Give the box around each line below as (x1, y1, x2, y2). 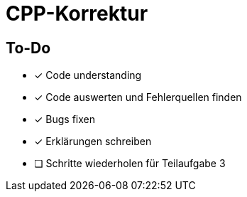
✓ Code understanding (34, 69, 142, 82)
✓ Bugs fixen (34, 113, 96, 126)
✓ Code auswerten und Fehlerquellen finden (34, 91, 242, 104)
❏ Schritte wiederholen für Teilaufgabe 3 (34, 157, 226, 170)
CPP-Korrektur (6, 1, 148, 26)
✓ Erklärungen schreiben (34, 135, 152, 148)
